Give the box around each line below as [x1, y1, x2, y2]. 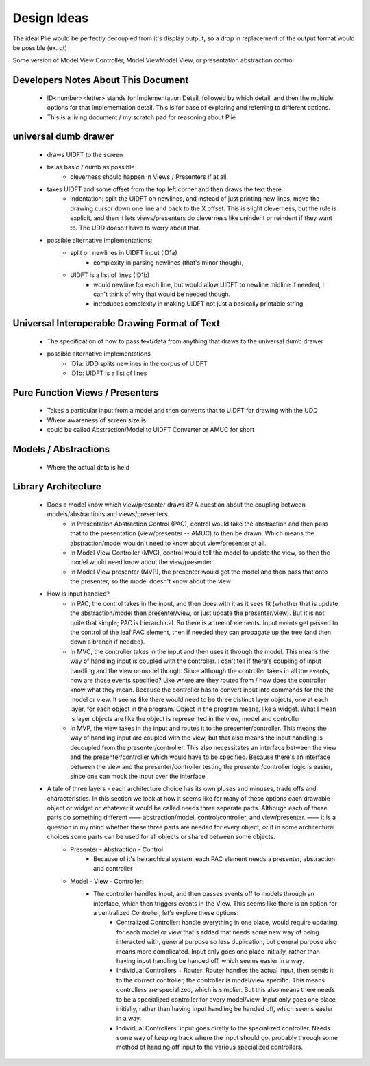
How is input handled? [47, 590, 110, 598]
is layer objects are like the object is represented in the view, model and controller [70, 714, 301, 723]
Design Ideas [12, 10, 89, 25]
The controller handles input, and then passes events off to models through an [93, 890, 315, 898]
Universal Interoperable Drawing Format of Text [12, 317, 221, 329]
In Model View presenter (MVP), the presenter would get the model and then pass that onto [70, 568, 328, 576]
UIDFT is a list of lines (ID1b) [70, 271, 150, 279]
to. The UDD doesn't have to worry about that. [70, 223, 201, 232]
